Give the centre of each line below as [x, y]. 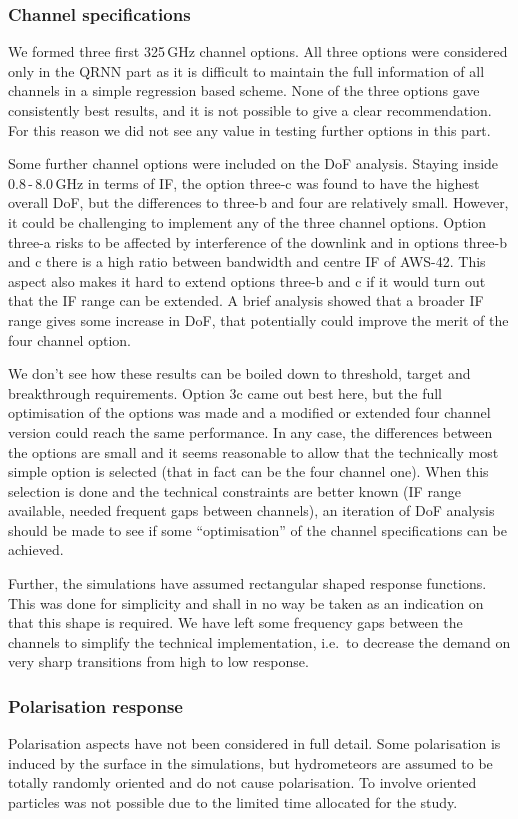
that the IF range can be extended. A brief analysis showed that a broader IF [246, 300]
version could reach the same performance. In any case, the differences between [250, 431]
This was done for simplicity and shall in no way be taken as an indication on [246, 602]
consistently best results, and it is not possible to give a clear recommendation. [250, 110]
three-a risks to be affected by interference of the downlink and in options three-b [257, 241]
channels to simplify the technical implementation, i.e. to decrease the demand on [259, 641]
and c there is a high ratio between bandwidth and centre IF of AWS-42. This [247, 261]
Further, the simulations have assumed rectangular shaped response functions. [247, 583]
